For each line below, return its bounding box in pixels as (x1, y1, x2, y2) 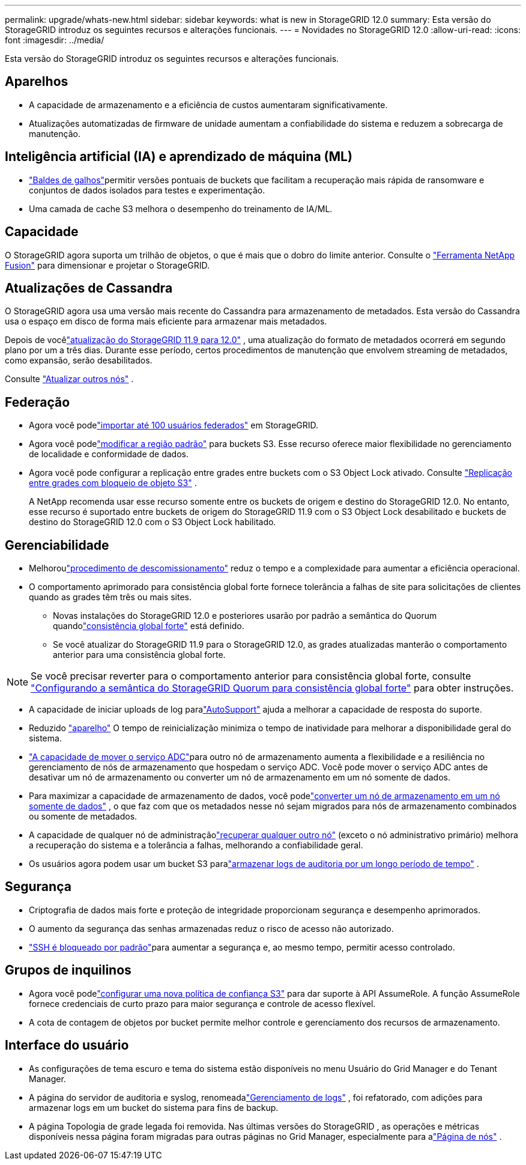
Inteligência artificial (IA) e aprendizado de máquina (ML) (5, 149, 352, 165)
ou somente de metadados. (29, 811, 138, 822)
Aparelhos (5, 74, 68, 90)
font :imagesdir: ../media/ (5, 35, 104, 45)
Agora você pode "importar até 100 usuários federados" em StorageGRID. (29, 420, 319, 431)
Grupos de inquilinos (5, 963, 131, 978)
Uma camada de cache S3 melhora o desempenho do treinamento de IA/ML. (29, 203, 333, 214)
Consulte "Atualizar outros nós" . (5, 374, 134, 385)
